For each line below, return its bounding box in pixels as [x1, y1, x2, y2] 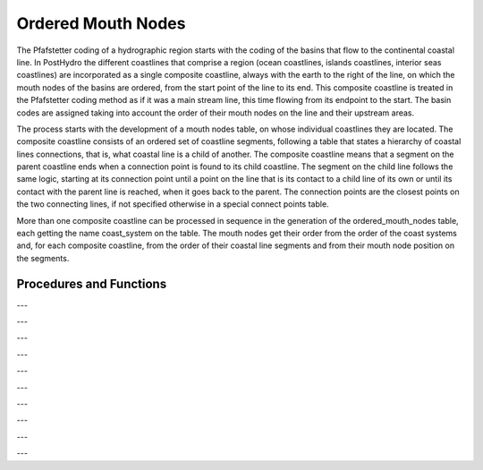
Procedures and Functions [16, 276, 167, 291]
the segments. [16, 252, 70, 263]
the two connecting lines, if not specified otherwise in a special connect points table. [16, 199, 330, 209]
